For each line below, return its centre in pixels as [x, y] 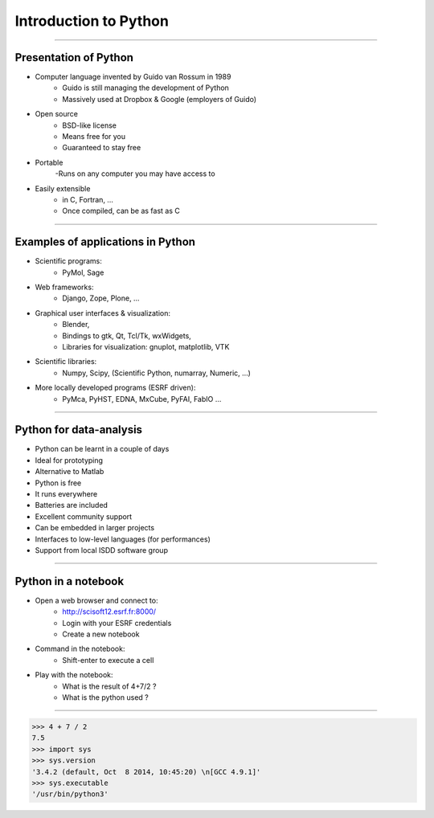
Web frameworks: [64, 287]
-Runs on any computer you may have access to [135, 174]
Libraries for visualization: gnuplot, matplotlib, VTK [146, 347]
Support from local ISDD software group [102, 550]
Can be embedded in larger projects [95, 528]
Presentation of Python [74, 57]
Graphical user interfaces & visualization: [103, 313]
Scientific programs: [68, 261]
